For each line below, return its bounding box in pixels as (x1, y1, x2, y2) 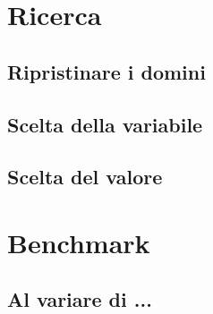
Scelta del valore (7, 163, 163, 191)
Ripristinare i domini (7, 57, 206, 85)
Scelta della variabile (7, 110, 203, 138)
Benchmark (7, 224, 150, 260)
